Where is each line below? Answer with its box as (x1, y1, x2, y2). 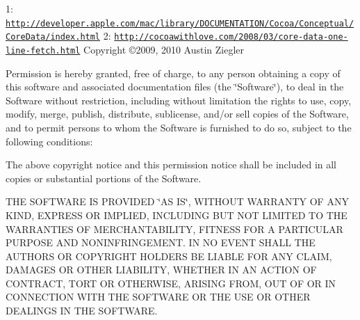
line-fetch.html (6, 45, 81, 56)
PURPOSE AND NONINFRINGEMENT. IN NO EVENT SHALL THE (6, 235, 316, 250)
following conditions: (6, 134, 93, 148)
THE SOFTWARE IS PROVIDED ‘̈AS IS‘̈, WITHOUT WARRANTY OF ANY (6, 194, 349, 209)
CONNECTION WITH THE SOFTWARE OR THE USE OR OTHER (6, 289, 311, 304)
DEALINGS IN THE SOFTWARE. (6, 303, 158, 318)
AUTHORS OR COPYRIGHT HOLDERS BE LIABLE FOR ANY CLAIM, (6, 248, 332, 263)
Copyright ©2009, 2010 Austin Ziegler (83, 42, 245, 56)
